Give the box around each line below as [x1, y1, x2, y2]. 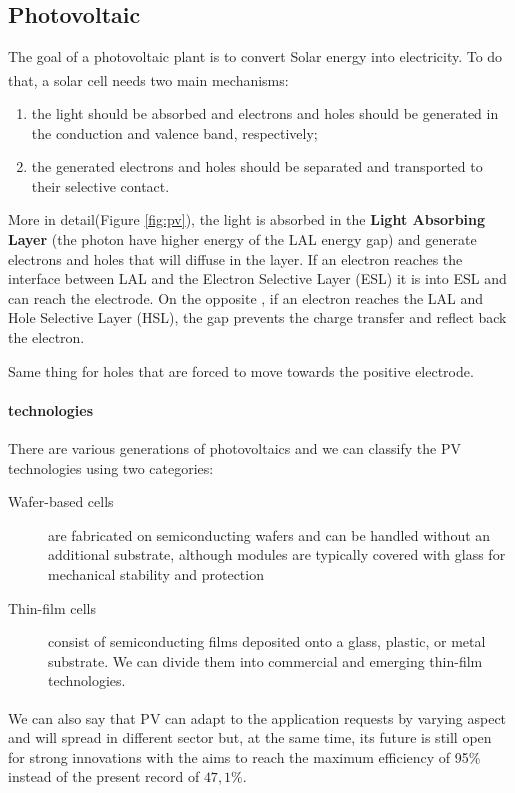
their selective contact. [31, 175, 170, 196]
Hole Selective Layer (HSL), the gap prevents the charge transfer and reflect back [8, 307, 507, 328]
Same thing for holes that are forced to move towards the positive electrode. [8, 360, 474, 381]
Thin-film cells [8, 597, 96, 618]
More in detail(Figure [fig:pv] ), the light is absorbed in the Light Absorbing [8, 209, 486, 230]
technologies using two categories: [8, 457, 214, 478]
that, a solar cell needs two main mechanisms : [8, 69, 289, 90]
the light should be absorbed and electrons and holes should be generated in [31, 103, 499, 124]
